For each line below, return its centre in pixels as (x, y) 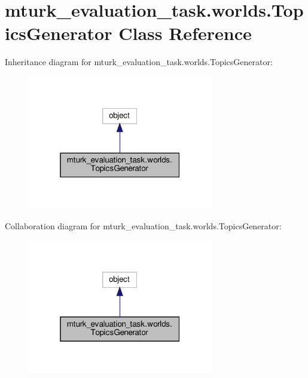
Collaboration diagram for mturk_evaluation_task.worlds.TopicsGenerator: (143, 225)
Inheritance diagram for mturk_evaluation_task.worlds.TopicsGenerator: (139, 62)
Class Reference (185, 33)
